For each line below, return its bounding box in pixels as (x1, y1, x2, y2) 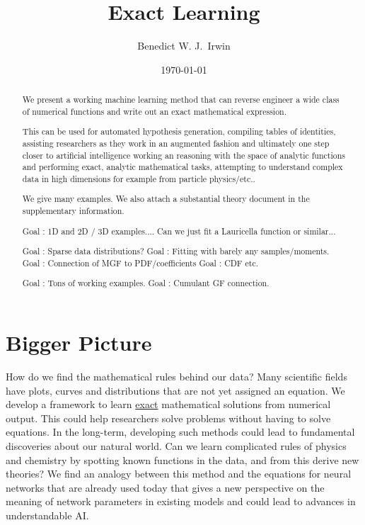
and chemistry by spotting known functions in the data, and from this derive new (6, 452, 359, 467)
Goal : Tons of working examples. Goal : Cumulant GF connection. (22, 277, 270, 289)
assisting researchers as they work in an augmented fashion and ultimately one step (22, 137, 330, 149)
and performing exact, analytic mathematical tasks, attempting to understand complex (22, 161, 343, 173)
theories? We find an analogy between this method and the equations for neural (6, 466, 352, 481)
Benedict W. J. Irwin (137, 38, 231, 53)
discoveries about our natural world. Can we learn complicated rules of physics (6, 439, 347, 453)
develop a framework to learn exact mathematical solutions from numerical (6, 397, 331, 412)
